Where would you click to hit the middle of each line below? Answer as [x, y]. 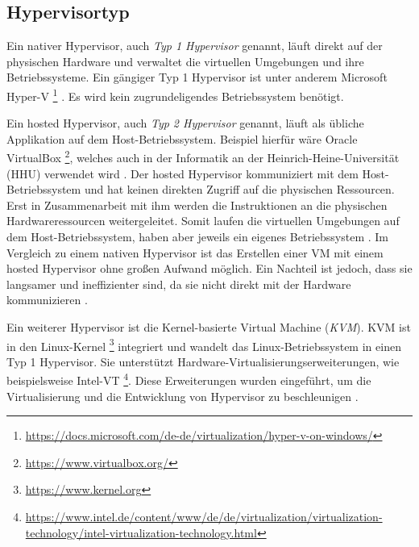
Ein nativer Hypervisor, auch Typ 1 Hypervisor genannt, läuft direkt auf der [195, 46]
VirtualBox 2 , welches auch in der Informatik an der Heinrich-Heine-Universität [203, 157]
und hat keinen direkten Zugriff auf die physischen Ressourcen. [239, 189]
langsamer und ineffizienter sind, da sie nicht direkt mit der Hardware [179, 284]
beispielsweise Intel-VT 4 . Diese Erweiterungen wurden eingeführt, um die [189, 379]
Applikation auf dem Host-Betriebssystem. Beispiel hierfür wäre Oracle [182, 138]
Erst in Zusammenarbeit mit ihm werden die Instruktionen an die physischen [197, 205]
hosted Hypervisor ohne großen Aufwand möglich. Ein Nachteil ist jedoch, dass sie [209, 268]
